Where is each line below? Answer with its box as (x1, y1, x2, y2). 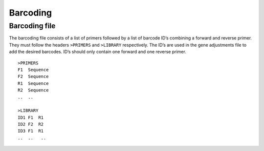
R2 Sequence (18, 88, 49, 93)
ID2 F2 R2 (18, 122, 44, 127)
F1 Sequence (18, 67, 49, 73)
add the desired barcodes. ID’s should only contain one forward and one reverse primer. (9, 49, 187, 55)
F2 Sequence (18, 74, 49, 79)
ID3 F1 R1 (18, 128, 44, 134)
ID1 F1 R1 (18, 114, 44, 120)
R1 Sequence (18, 80, 49, 86)
